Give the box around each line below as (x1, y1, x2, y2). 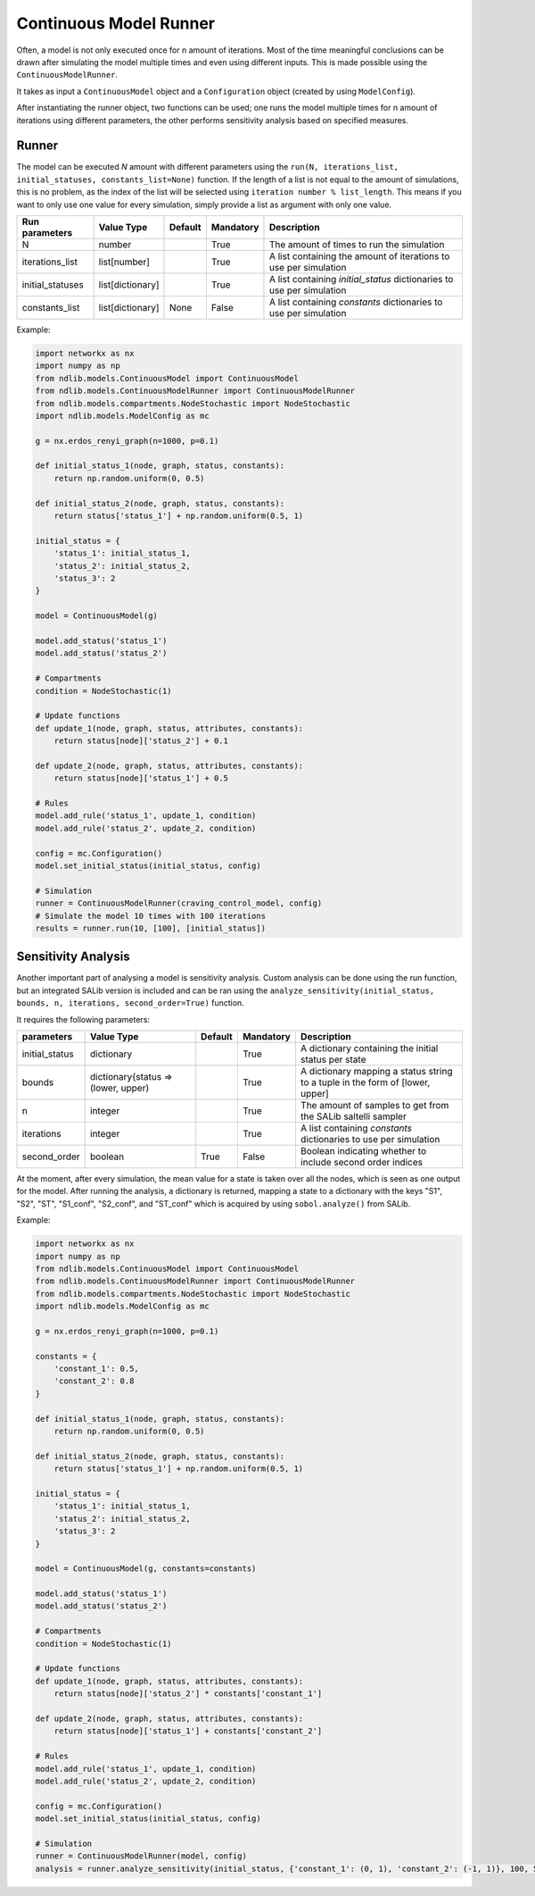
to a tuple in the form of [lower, (300, 1076, 431, 1089)
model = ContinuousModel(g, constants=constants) (35, 1564, 257, 1574)
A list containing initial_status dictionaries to (268, 272, 454, 285)
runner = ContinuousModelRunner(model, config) (35, 1851, 247, 1861)
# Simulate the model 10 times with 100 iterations (35, 911, 267, 921)
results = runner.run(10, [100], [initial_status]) (35, 923, 267, 933)
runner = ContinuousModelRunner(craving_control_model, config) (35, 898, 323, 908)
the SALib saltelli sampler (300, 1110, 407, 1123)
